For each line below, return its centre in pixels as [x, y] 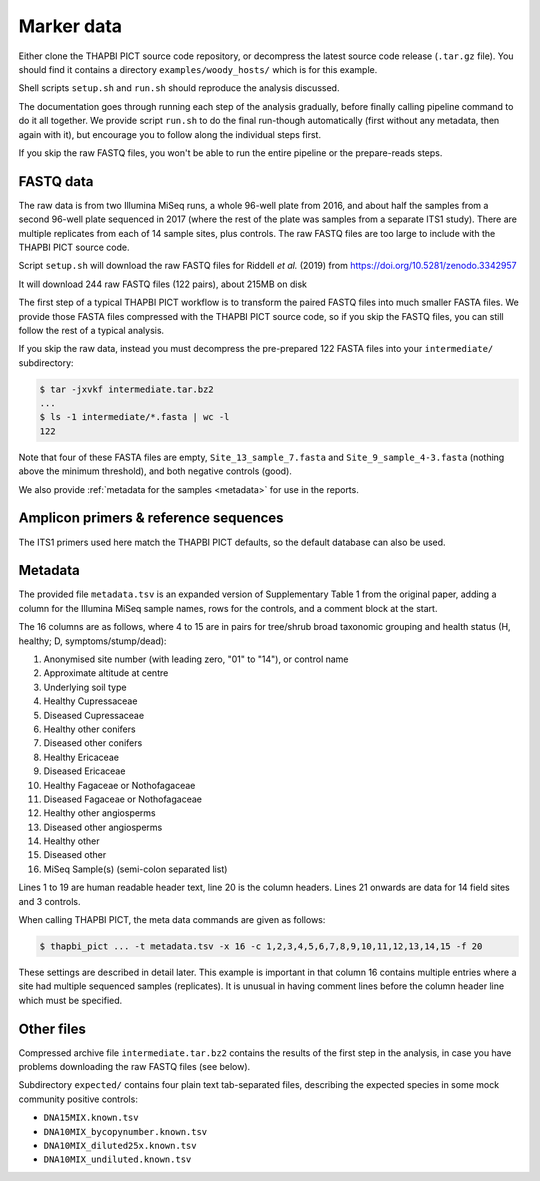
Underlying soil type [85, 687]
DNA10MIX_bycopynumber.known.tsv [125, 1131]
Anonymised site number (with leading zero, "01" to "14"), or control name [196, 659]
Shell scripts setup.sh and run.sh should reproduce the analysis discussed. [179, 88]
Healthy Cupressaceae [90, 701]
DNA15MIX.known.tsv [91, 1118]
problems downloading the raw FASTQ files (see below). [134, 1067]
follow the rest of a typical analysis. [91, 330]
